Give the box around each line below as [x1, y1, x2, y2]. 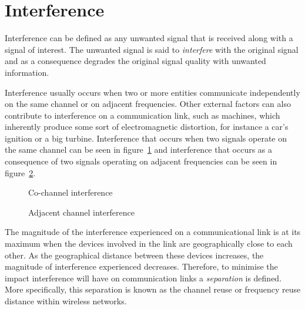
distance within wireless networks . [5, 295, 127, 307]
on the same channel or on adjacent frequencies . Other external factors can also [5, 98, 291, 110]
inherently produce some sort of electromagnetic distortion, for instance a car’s [5, 120, 289, 133]
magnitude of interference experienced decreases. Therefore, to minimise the [5, 260, 278, 273]
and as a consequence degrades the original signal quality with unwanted [5, 55, 266, 67]
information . [5, 66, 49, 78]
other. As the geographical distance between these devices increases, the [5, 248, 264, 261]
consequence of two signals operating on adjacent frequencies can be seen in [5, 155, 277, 167]
